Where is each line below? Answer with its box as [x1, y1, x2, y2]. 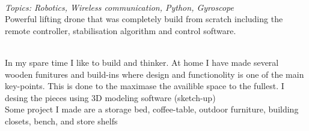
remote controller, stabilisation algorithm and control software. [5, 24, 236, 36]
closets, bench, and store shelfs [5, 114, 118, 127]
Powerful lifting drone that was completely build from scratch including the [5, 13, 283, 25]
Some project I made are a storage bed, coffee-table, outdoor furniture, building [5, 103, 299, 115]
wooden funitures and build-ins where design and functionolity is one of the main [5, 68, 304, 80]
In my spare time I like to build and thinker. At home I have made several [5, 56, 279, 68]
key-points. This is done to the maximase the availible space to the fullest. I [5, 80, 284, 92]
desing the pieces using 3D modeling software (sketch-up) [5, 91, 216, 103]
